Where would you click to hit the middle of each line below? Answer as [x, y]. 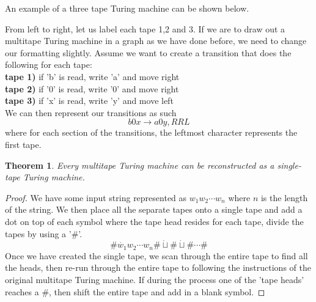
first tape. [23, 144]
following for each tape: [49, 64]
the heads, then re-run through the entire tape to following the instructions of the [158, 267]
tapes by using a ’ [38, 233]
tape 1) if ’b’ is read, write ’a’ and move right [92, 76]
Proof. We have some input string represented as [96, 197]
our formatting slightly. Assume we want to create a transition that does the [148, 52]
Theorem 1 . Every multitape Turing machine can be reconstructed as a [140, 165]
